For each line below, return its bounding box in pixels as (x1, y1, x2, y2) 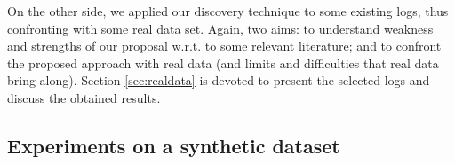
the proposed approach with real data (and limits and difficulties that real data (7, 53, 439, 72)
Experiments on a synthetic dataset (7, 131, 340, 159)
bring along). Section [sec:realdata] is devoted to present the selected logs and (7, 71, 430, 90)
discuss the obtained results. (7, 88, 161, 106)
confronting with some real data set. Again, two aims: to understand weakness (7, 19, 434, 37)
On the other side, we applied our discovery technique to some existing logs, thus (7, 2, 449, 20)
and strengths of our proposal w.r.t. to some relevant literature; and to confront (7, 36, 442, 55)
